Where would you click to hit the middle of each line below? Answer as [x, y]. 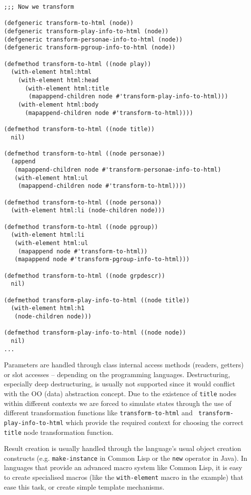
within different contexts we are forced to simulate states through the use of [118, 403]
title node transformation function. [59, 432]
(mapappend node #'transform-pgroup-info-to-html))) [102, 259]
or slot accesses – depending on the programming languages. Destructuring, [117, 374]
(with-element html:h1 [48, 308]
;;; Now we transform [39, 7]
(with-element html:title [67, 88]
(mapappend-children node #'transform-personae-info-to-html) [118, 170]
